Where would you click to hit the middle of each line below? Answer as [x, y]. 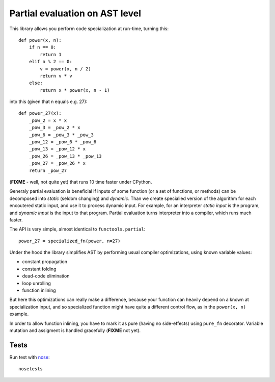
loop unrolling [36, 283]
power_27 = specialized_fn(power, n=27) [70, 241]
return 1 [51, 54]
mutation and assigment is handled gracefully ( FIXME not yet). [75, 330]
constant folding [39, 269]
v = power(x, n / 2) [65, 69]
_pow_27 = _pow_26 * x [57, 163]
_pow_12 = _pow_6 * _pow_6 [63, 142]
